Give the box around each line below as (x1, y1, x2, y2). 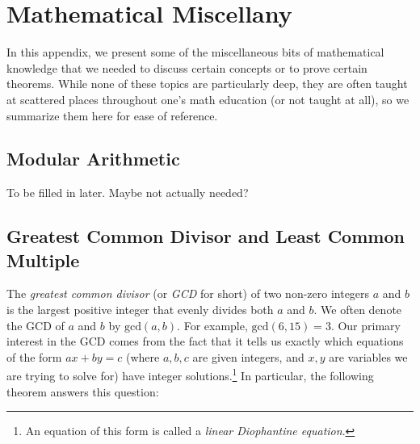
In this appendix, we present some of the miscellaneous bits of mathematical (6, 44, 384, 61)
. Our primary (330, 316, 401, 333)
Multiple (6, 247, 80, 272)
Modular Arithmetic (6, 146, 180, 171)
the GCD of (6, 316, 65, 333)
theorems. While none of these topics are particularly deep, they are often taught (6, 75, 408, 92)
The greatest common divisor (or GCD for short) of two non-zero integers (6, 285, 370, 302)
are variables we (329, 348, 408, 365)
